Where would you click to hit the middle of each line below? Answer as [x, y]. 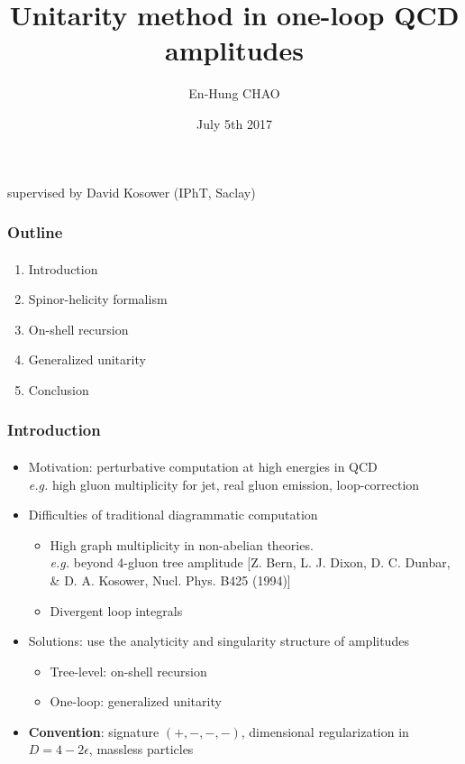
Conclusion [59, 389]
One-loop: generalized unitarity [136, 701]
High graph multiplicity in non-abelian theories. [182, 544]
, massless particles [141, 749]
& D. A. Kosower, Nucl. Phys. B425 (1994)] [170, 580]
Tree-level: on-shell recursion [128, 671]
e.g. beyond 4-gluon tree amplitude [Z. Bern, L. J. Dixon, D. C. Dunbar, [250, 562]
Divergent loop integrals [116, 610]
